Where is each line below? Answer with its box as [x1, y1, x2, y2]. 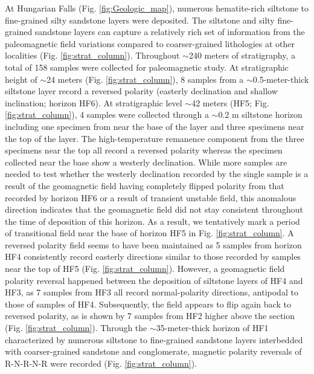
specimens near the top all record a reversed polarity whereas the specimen [5, 144, 283, 156]
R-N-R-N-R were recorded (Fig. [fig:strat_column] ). [5, 356, 197, 369]
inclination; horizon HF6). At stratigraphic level [5, 96, 182, 109]
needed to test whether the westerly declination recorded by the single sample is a [5, 167, 309, 180]
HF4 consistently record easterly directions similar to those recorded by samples [5, 250, 301, 263]
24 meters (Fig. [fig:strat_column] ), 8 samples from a [46, 73, 244, 85]
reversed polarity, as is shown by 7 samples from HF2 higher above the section [5, 309, 295, 322]
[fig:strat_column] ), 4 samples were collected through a [5, 108, 209, 121]
